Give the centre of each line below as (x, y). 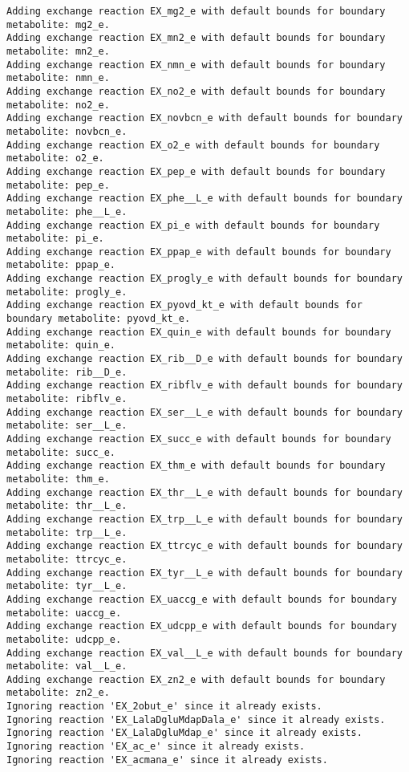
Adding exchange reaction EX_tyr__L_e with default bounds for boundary (204, 573)
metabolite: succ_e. (61, 452)
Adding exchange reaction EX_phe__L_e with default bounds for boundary (204, 199)
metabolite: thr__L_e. (67, 506)
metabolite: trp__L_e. (67, 532)
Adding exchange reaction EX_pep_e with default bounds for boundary (196, 171)
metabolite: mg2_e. (58, 24)
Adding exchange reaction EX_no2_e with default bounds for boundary (196, 91)
